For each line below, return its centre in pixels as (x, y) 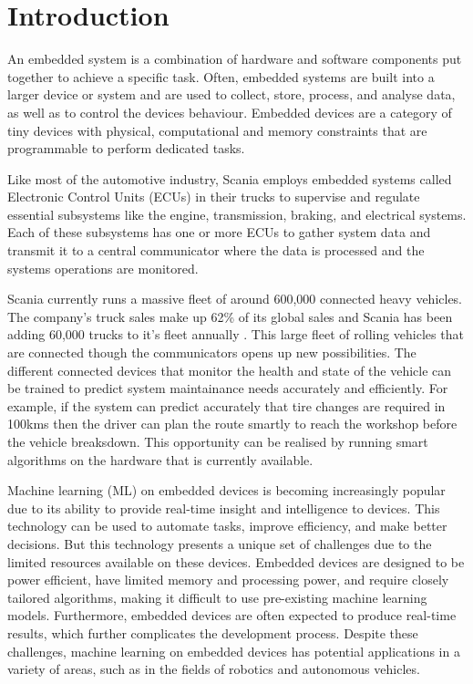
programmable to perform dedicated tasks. (126, 148)
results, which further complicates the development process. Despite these (213, 632)
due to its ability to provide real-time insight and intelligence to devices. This (224, 508)
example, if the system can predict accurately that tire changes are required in (226, 405)
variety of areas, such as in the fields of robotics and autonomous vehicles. (214, 669)
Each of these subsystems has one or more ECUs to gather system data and (219, 232)
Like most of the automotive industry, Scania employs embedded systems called (230, 178)
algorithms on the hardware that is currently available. (160, 459)
